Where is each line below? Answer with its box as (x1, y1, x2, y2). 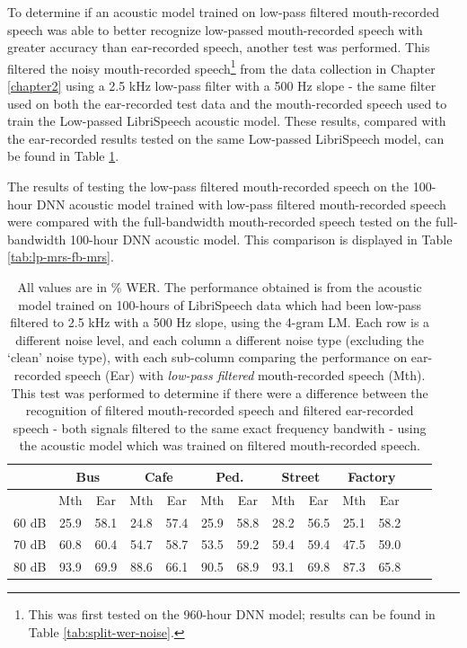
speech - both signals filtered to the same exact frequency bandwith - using (13, 418, 427, 437)
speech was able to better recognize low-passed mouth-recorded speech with (7, 20, 423, 39)
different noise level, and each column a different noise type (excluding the (15, 330, 425, 349)
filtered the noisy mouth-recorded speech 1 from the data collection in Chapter (7, 56, 436, 77)
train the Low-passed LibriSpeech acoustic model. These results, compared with (7, 111, 446, 130)
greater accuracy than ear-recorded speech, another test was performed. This (7, 38, 430, 57)
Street (281, 466, 321, 485)
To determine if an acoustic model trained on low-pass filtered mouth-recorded (7, 3, 440, 21)
